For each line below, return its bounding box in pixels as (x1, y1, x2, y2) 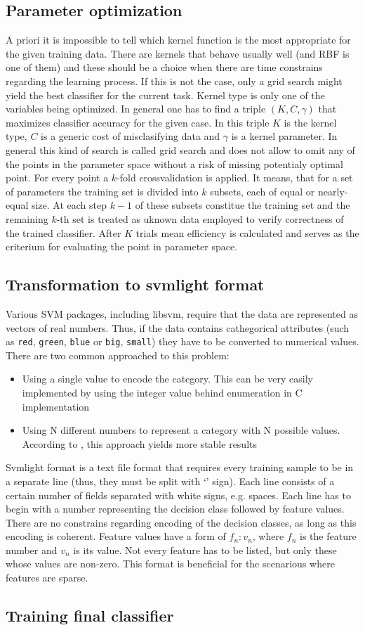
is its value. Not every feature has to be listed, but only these (73, 542, 337, 557)
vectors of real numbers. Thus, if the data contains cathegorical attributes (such (6, 320, 350, 335)
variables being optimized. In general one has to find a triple (6, 101, 266, 116)
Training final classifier (6, 605, 174, 626)
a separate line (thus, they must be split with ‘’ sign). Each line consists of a (6, 473, 335, 488)
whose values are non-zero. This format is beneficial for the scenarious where (6, 556, 335, 571)
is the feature (300, 529, 357, 544)
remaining (6, 211, 48, 226)
